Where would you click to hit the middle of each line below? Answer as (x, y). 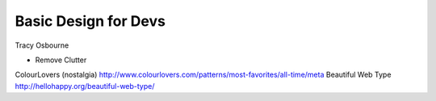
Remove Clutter (61, 60)
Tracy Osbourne (42, 45)
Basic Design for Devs (90, 21)
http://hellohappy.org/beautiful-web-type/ (85, 86)
